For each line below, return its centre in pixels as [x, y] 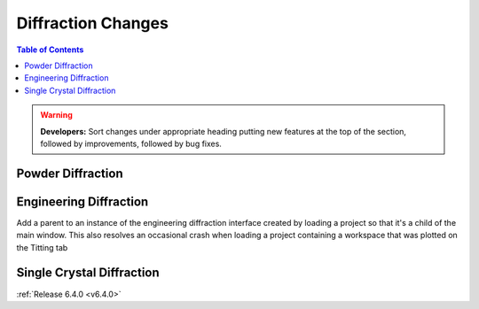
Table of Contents [50, 50]
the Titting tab [42, 247]
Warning [56, 115]
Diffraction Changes [92, 23]
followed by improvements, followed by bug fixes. [131, 143]
